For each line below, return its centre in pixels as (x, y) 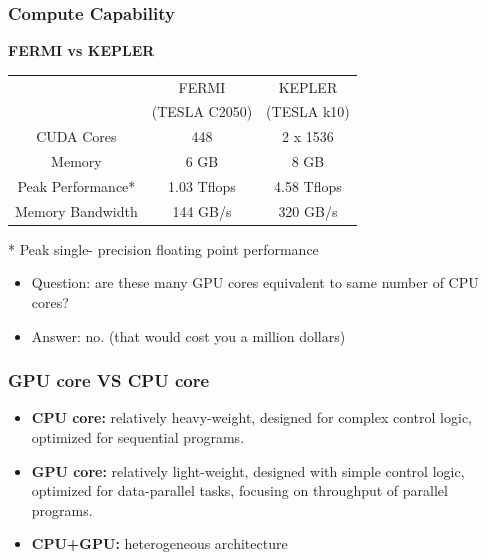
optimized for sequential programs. (138, 437)
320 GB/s (308, 210)
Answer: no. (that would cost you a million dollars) (188, 335)
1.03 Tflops (202, 185)
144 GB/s (202, 210)
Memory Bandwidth (76, 210)
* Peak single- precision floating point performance (163, 248)
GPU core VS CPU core (109, 380)
